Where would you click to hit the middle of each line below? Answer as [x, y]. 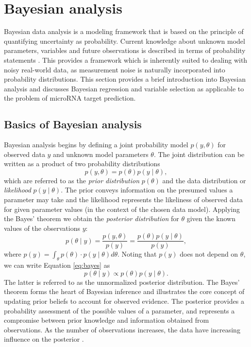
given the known [211, 218]
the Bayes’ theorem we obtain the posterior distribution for [92, 218]
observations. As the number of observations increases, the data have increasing [122, 329]
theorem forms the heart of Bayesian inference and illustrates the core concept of [124, 291]
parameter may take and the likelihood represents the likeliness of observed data [124, 200]
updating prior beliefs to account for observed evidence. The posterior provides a [124, 301]
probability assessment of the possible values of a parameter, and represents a [119, 310]
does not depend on [209, 254]
